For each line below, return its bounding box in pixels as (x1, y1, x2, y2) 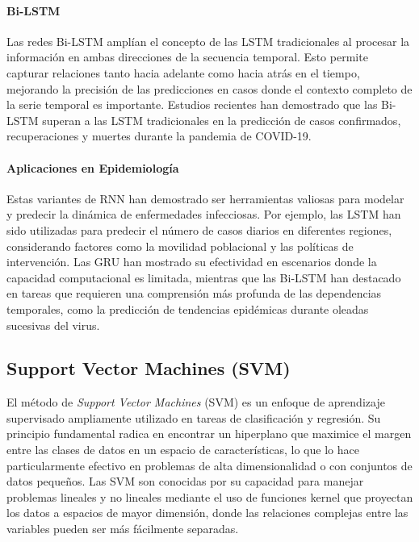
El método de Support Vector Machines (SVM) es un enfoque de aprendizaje (6, 394, 385, 411)
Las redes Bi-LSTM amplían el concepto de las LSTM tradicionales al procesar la (6, 32, 410, 49)
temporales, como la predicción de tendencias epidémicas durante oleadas (6, 300, 369, 317)
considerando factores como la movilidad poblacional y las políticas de (6, 237, 354, 254)
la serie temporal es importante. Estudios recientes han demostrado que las (6, 96, 378, 113)
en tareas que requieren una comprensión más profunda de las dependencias (6, 285, 382, 302)
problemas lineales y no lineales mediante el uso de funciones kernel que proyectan (6, 488, 413, 505)
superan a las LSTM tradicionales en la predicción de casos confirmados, (42, 111, 401, 128)
